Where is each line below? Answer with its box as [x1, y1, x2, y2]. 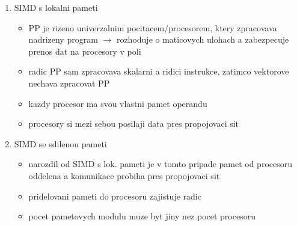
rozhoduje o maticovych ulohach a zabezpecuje [116, 33, 289, 46]
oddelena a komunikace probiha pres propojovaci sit [28, 169, 220, 182]
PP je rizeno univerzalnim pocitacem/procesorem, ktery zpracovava [28, 21, 277, 34]
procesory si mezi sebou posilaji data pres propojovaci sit [28, 117, 239, 130]
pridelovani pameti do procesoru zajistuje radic [28, 189, 201, 202]
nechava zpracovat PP [28, 76, 110, 89]
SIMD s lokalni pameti [14, 1, 98, 13]
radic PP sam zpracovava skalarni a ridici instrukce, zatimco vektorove [28, 65, 289, 78]
